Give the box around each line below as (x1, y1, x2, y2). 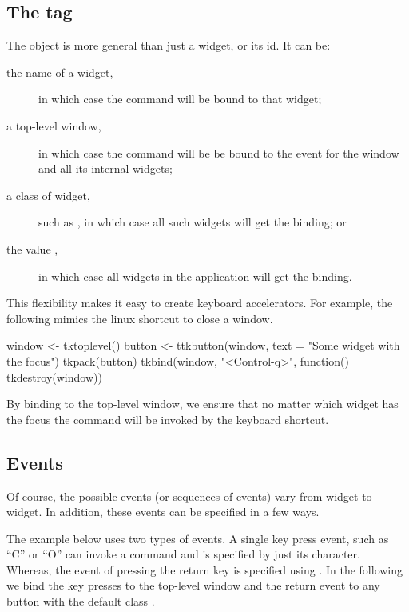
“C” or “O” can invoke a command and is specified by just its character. (6, 546, 360, 562)
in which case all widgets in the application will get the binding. (38, 267, 352, 284)
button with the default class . (6, 593, 155, 610)
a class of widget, (6, 186, 90, 203)
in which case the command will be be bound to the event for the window (38, 144, 399, 161)
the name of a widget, (6, 63, 113, 80)
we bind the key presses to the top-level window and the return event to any (6, 577, 380, 594)
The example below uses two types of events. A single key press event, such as (6, 530, 389, 546)
